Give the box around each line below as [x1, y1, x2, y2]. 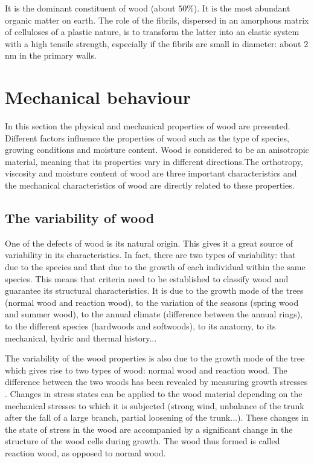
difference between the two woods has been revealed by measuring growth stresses [5, 375, 308, 388]
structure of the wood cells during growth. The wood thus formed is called [5, 435, 280, 447]
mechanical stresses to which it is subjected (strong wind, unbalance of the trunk [5, 399, 304, 412]
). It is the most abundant [193, 2, 290, 14]
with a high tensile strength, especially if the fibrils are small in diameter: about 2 [5, 37, 309, 50]
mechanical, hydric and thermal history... [5, 331, 157, 344]
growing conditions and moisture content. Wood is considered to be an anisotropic [5, 143, 309, 156]
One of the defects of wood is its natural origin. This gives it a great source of [5, 236, 293, 249]
